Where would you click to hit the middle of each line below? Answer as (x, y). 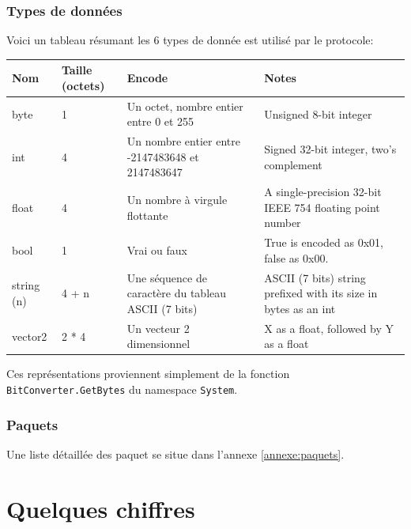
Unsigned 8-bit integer (318, 113)
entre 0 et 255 (160, 121)
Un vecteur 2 (158, 328)
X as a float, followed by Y (329, 328)
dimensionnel (158, 344)
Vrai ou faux (157, 250)
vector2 (30, 336)
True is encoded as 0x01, (324, 242)
